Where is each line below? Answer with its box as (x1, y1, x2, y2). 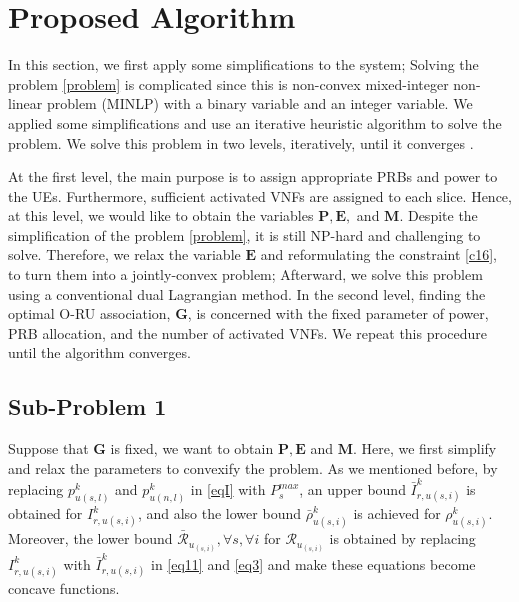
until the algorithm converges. (8, 342, 191, 363)
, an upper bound (299, 479, 406, 500)
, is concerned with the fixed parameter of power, (187, 303, 489, 324)
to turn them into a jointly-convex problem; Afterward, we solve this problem (8, 264, 483, 285)
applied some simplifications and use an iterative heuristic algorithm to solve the (8, 112, 502, 133)
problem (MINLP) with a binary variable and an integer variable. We (46, 93, 473, 114)
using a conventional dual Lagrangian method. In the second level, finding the (8, 283, 486, 304)
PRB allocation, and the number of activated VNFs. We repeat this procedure (8, 322, 488, 343)
